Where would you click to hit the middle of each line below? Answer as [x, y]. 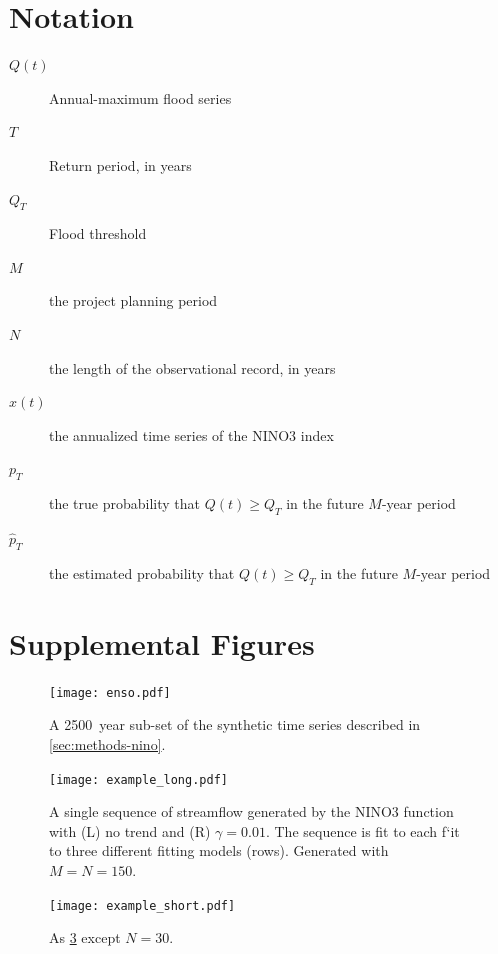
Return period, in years [120, 164]
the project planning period [133, 300]
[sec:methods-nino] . [107, 744]
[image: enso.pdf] [110, 692]
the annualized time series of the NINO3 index [191, 434]
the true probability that [125, 503]
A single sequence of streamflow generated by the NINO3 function [251, 811]
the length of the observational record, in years [192, 367]
